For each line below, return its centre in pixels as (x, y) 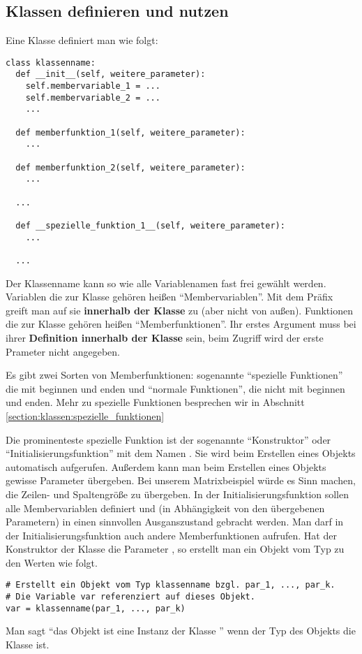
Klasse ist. (28, 645)
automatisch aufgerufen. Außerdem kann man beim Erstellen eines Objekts (166, 466)
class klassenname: (51, 63)
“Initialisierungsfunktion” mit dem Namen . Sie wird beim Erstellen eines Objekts (181, 453)
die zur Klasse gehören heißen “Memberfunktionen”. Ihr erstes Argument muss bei (181, 324)
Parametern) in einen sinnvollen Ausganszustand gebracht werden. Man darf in (175, 522)
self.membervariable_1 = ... (93, 86)
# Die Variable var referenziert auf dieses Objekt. (130, 597)
